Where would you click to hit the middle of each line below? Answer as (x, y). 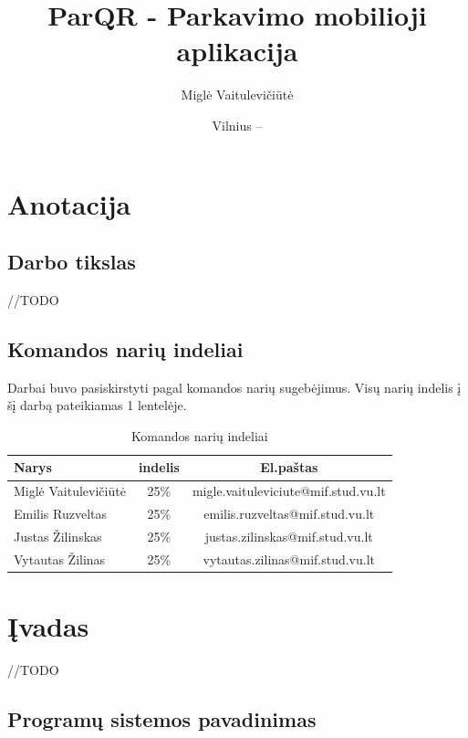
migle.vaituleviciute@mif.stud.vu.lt (289, 491)
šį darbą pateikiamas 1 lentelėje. (97, 405)
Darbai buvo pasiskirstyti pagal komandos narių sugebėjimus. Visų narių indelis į (234, 387)
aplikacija (237, 51)
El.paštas (289, 467)
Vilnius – (237, 125)
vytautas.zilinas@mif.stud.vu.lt (289, 559)
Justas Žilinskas (58, 536)
